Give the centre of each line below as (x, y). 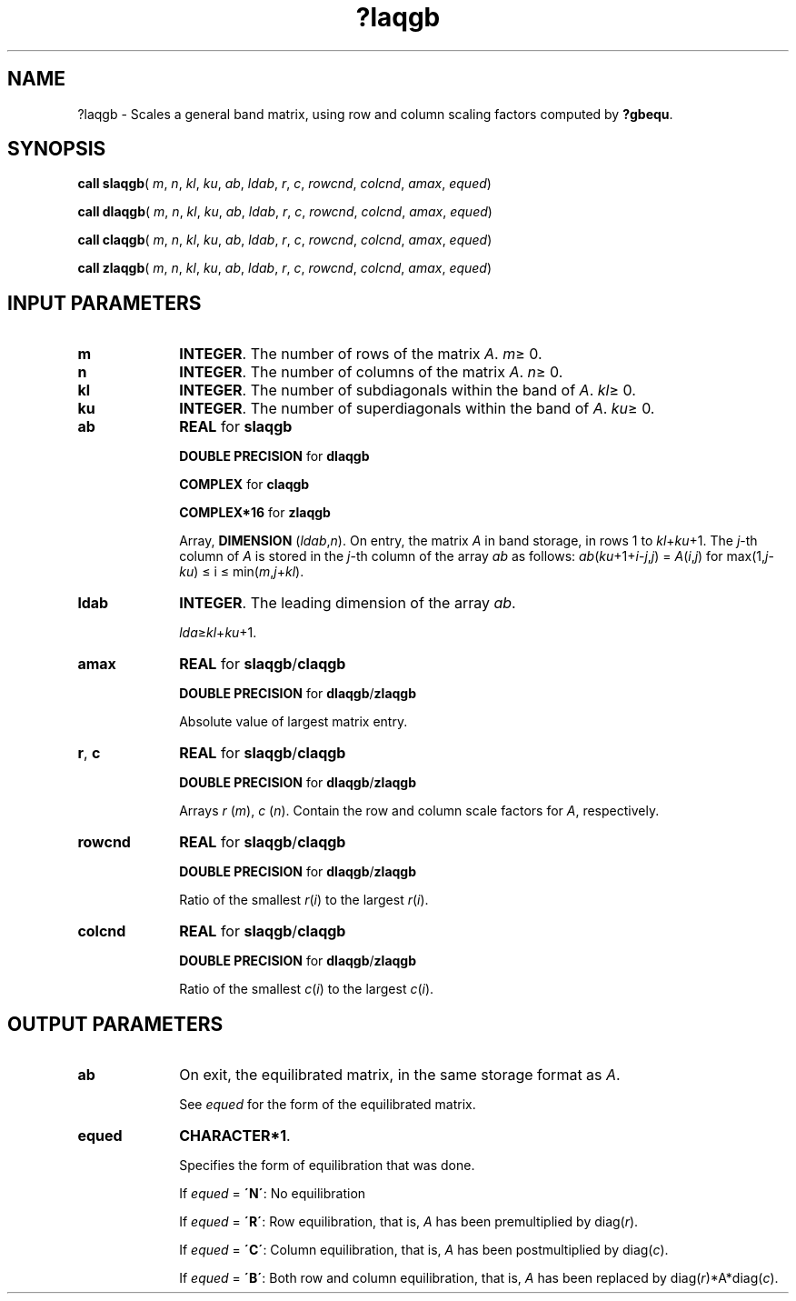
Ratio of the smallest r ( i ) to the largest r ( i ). (304, 900)
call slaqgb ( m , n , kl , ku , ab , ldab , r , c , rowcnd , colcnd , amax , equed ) (284, 184)
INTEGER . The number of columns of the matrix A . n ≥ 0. (371, 372)
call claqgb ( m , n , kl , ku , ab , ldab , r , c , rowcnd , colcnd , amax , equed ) (285, 240)
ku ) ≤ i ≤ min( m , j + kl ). (242, 572)
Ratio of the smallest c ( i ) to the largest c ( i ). (307, 989)
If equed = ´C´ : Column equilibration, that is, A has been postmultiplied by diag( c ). (424, 1250)
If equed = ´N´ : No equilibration (273, 1194)
